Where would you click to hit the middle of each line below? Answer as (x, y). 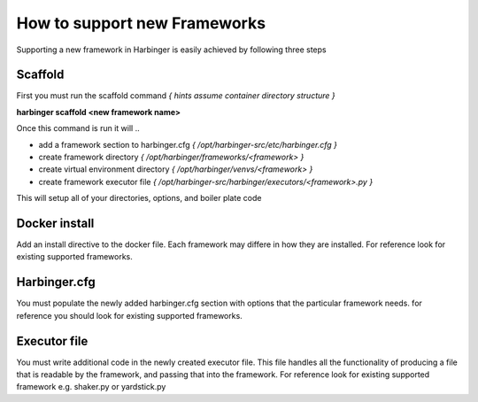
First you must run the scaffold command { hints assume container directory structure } (176, 96)
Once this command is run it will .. (78, 128)
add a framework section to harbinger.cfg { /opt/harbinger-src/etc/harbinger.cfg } (188, 144)
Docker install (55, 223)
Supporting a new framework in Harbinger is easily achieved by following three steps (171, 50)
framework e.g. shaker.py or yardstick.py (91, 387)
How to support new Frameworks (141, 23)
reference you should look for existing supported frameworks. (129, 315)
